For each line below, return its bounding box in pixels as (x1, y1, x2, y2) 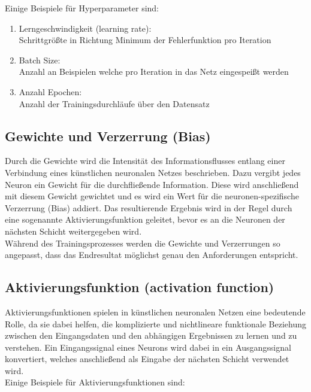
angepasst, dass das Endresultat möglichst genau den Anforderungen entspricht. (5, 248, 298, 261)
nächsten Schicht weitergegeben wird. (5, 224, 142, 237)
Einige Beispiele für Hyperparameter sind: (5, 2, 159, 14)
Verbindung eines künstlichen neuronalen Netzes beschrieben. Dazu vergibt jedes (5, 166, 301, 178)
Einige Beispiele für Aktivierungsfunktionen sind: (5, 376, 185, 388)
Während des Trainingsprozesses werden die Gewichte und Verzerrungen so (5, 236, 280, 249)
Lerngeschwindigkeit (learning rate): (19, 22, 152, 34)
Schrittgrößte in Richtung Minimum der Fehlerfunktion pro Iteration (19, 34, 271, 46)
